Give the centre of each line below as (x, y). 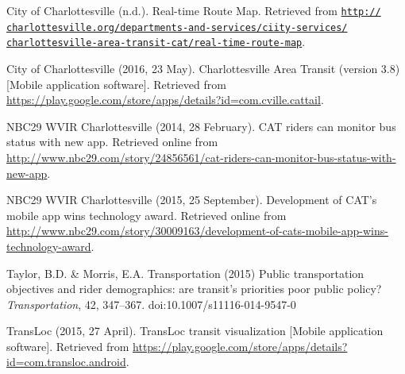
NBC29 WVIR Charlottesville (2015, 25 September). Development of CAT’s (192, 200)
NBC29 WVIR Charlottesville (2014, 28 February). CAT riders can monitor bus (201, 126)
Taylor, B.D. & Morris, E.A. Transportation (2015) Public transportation (185, 273)
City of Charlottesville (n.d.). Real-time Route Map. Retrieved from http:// (194, 10)
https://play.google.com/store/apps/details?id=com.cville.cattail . (165, 100)
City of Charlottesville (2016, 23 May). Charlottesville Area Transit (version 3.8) (203, 68)
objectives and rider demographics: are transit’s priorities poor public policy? (194, 289)
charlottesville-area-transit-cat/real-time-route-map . (156, 42)
